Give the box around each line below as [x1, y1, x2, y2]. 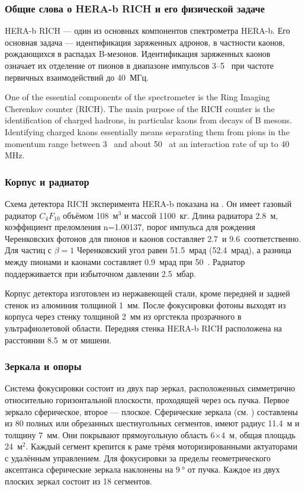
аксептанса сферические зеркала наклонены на [5, 463, 174, 476]
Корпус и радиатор [5, 174, 89, 189]
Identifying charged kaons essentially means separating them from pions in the [5, 125, 290, 138]
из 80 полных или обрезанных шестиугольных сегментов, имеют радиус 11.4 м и [5, 417, 300, 429]
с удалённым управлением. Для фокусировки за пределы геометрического [5, 451, 271, 464]
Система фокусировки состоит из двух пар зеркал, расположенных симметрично [5, 382, 296, 394]
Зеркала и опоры [5, 359, 82, 374]
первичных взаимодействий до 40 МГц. [5, 71, 149, 83]
